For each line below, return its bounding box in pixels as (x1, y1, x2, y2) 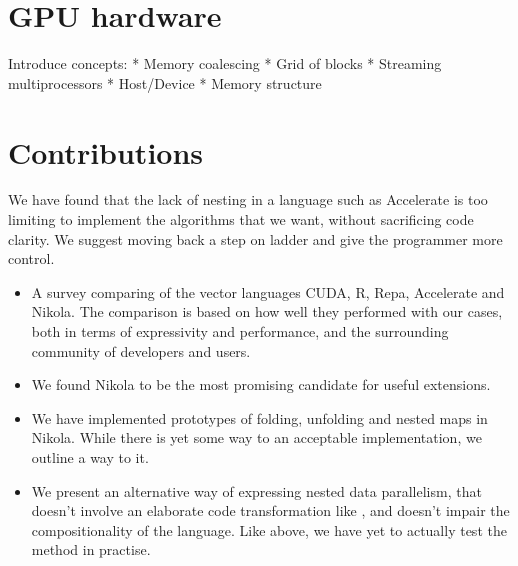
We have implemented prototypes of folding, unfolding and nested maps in (31, 407, 488, 428)
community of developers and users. (31, 340, 251, 361)
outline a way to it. (31, 446, 149, 467)
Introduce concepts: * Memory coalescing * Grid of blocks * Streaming (8, 53, 442, 74)
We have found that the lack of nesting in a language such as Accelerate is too (8, 189, 488, 210)
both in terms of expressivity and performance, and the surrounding (31, 321, 449, 341)
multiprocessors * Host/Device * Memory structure (8, 72, 322, 93)
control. (8, 248, 55, 269)
